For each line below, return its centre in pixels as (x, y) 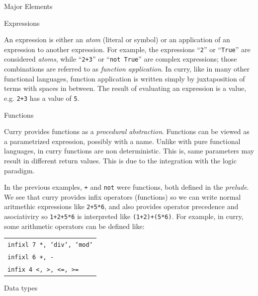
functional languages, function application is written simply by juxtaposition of (125, 78)
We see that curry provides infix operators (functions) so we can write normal (123, 196)
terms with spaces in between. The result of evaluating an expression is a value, (125, 88)
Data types (21, 287)
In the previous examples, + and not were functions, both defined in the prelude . (127, 187)
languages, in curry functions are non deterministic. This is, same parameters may (129, 151)
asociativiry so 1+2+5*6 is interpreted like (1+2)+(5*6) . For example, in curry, (124, 216)
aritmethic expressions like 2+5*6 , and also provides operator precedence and (121, 206)
